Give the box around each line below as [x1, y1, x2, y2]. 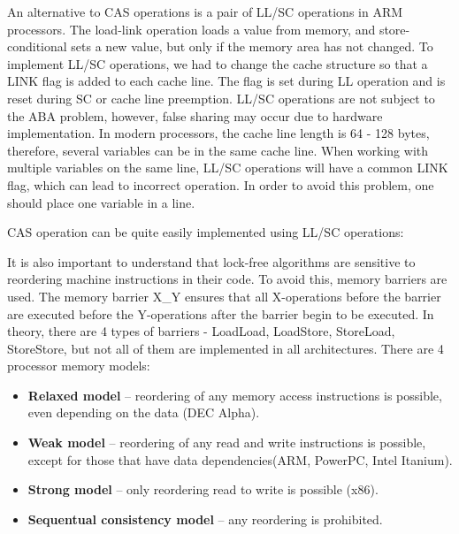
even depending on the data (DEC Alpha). [27, 403, 260, 422]
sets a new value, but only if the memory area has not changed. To [71, 37, 433, 56]
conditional [7, 37, 67, 56]
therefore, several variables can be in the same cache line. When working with [7, 141, 428, 159]
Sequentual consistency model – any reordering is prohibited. [27, 509, 383, 528]
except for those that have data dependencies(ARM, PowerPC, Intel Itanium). [27, 450, 453, 469]
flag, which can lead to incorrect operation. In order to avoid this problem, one [7, 175, 434, 194]
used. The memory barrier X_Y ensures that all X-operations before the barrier [7, 286, 441, 305]
